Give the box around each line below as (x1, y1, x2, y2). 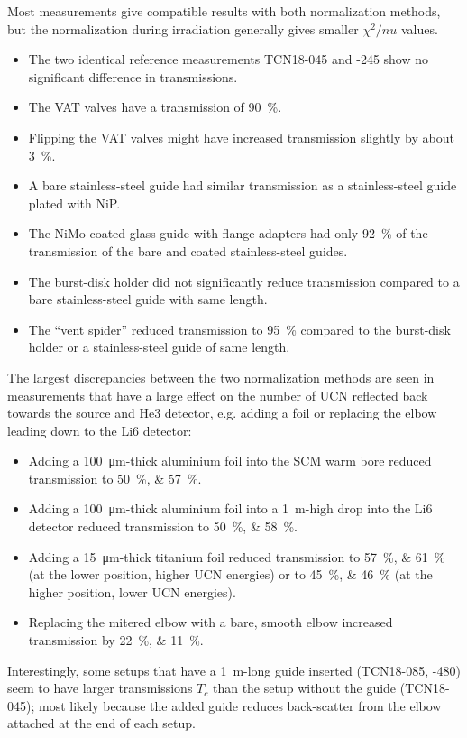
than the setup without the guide (212, 678, 397, 697)
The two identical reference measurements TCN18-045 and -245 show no (28, 50, 429, 69)
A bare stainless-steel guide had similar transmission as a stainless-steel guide (28, 176, 457, 195)
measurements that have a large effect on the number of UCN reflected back (7, 385, 428, 404)
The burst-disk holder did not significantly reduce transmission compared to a (28, 272, 460, 291)
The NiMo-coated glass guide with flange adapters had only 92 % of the (28, 224, 428, 243)
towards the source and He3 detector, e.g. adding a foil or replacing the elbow (7, 403, 437, 422)
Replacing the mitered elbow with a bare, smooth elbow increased (28, 613, 393, 632)
